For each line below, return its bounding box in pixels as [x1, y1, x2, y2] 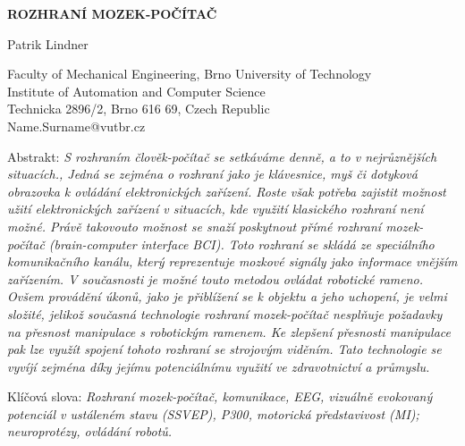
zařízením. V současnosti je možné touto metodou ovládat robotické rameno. [7, 269, 424, 288]
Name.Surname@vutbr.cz [7, 116, 146, 135]
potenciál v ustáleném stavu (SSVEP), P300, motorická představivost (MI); [7, 404, 419, 423]
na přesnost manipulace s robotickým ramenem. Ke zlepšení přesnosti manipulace [7, 322, 452, 341]
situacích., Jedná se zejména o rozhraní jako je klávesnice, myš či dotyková [7, 164, 418, 183]
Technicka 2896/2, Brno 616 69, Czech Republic [7, 99, 270, 118]
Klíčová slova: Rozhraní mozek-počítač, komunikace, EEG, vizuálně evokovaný [7, 387, 433, 406]
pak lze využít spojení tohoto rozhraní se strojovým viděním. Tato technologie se [7, 340, 442, 358]
